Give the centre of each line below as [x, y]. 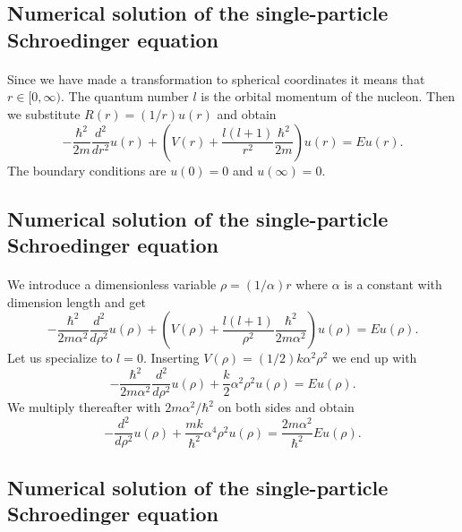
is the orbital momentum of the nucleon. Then [328, 96]
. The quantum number [125, 96]
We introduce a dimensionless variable [112, 283]
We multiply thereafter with [84, 407]
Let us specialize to [60, 358]
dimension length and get [77, 301]
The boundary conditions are [87, 170]
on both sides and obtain [286, 407]
